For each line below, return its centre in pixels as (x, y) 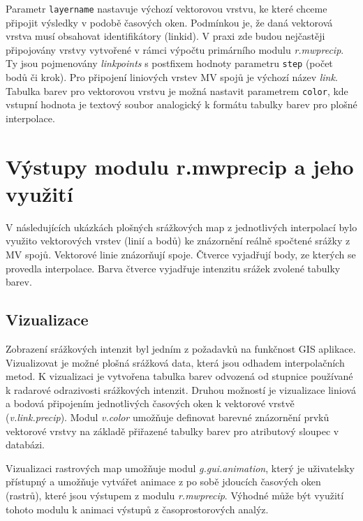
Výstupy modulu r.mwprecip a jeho (180, 166)
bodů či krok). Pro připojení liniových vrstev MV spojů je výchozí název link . (172, 77)
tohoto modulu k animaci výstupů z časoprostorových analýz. (137, 509)
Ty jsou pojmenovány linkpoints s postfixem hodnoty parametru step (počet (169, 63)
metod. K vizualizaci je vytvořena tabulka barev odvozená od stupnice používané (179, 376)
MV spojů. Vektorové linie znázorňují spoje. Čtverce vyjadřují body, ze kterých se (181, 255)
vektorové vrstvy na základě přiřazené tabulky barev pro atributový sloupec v (172, 431)
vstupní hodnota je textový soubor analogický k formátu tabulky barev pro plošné (181, 104)
